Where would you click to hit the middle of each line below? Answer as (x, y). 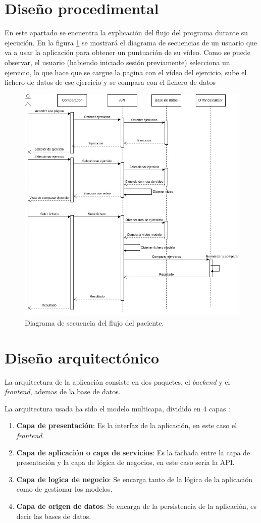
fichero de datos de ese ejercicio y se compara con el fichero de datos (110, 82)
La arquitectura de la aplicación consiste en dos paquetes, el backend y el (117, 381)
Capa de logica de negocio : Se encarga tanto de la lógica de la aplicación (134, 479)
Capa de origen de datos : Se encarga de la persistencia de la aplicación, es (137, 506)
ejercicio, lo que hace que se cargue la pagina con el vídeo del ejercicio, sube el (126, 72)
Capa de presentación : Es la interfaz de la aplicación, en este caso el (127, 425)
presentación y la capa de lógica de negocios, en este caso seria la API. (125, 462)
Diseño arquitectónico (82, 357)
